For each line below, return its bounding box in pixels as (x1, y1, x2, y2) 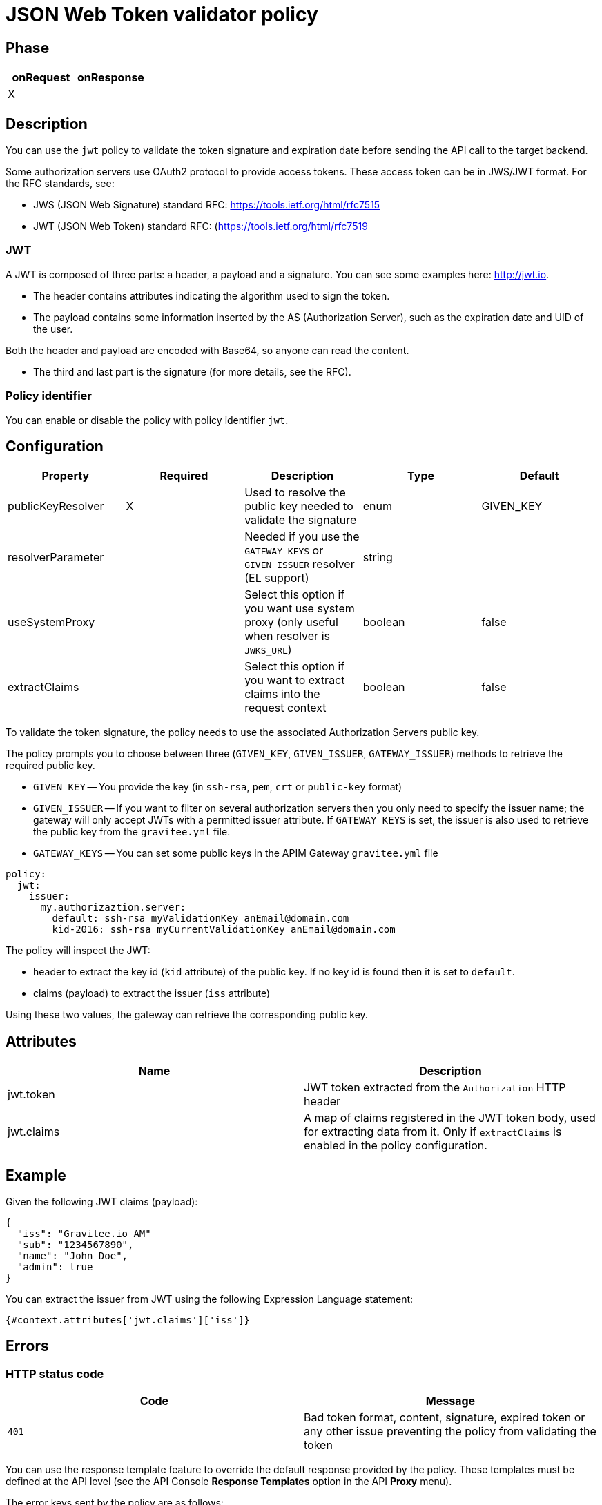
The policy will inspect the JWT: (6, 944, 150, 957)
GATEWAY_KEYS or (244, 543, 324, 558)
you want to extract (244, 673, 345, 688)
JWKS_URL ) (244, 643, 292, 657)
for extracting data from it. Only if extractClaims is (304, 1125, 562, 1139)
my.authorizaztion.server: (40, 902, 186, 913)
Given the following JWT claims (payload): (6, 1196, 198, 1208)
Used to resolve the (244, 485, 346, 500)
